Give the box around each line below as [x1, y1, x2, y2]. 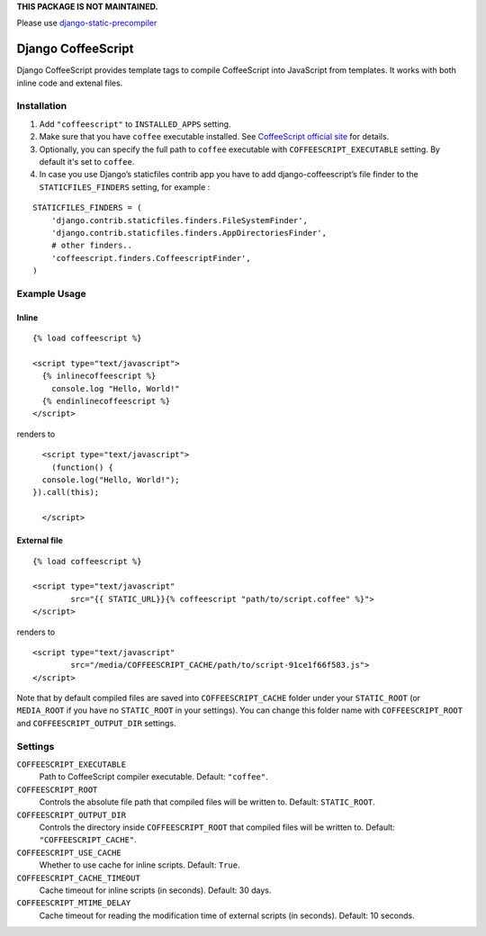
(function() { [50, 462, 114, 472]
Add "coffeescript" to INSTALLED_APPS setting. [39, 118, 231, 130]
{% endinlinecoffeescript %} [41, 396, 171, 407]
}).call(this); [32, 487, 100, 498]
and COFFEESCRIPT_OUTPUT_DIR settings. [16, 717, 176, 728]
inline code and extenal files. [16, 77, 123, 88]
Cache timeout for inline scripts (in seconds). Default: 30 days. [39, 885, 272, 895]
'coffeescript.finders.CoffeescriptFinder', [50, 253, 251, 263]
